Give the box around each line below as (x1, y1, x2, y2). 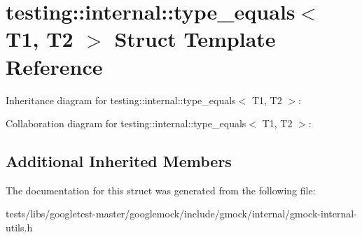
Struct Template (114, 24, 276, 53)
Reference (6, 52, 103, 80)
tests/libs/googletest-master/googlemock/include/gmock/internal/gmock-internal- (6, 206, 357, 221)
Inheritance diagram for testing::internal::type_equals (6, 92, 236, 107)
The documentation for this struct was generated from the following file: (6, 182, 316, 197)
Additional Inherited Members (6, 150, 232, 172)
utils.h (6, 220, 33, 235)
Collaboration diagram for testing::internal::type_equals (6, 116, 246, 131)
